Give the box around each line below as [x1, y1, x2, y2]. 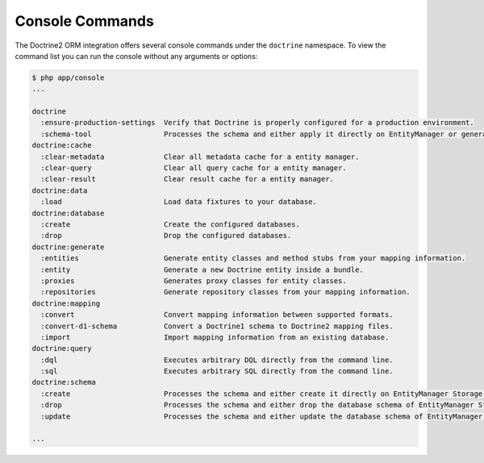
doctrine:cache [31, 141, 92, 150]
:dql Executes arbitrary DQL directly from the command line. [40, 355, 394, 365]
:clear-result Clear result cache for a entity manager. [40, 174, 335, 184]
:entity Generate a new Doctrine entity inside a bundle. [40, 265, 365, 274]
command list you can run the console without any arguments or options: [15, 51, 258, 60]
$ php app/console [31, 73, 105, 82]
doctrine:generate [31, 242, 105, 252]
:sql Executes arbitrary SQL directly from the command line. [40, 367, 394, 376]
